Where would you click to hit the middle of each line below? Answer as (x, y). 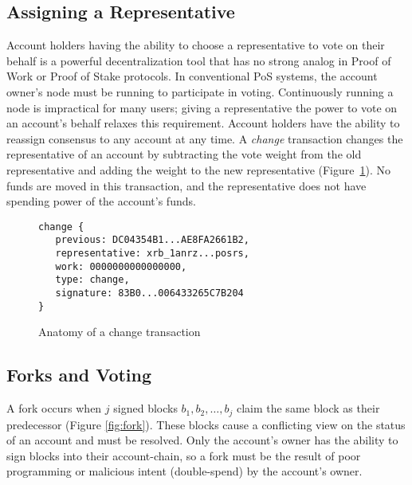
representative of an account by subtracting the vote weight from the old (184, 154)
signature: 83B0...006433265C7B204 (149, 293)
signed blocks (145, 408)
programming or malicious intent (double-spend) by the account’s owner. (184, 471)
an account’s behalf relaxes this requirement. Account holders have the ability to (203, 123)
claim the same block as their (308, 408)
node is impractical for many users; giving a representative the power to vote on (202, 107)
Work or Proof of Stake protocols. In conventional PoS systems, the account (192, 76)
